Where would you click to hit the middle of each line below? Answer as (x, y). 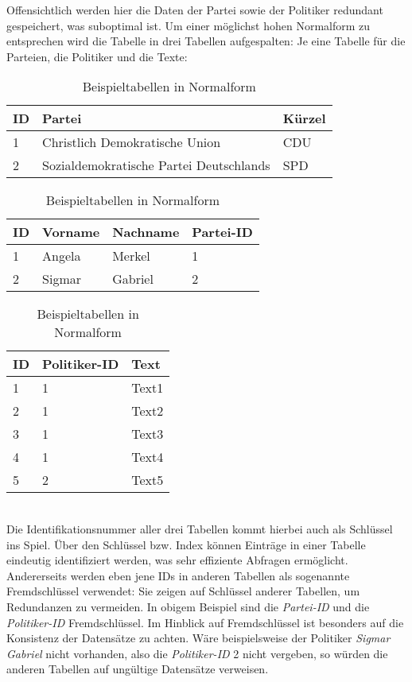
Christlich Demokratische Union (132, 142)
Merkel (131, 256)
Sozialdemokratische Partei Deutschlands (156, 165)
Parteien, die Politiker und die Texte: (97, 56)
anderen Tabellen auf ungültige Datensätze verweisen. (138, 669)
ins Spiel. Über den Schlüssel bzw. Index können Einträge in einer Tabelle (186, 544)
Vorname (71, 232)
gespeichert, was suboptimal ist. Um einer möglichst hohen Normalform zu (189, 25)
